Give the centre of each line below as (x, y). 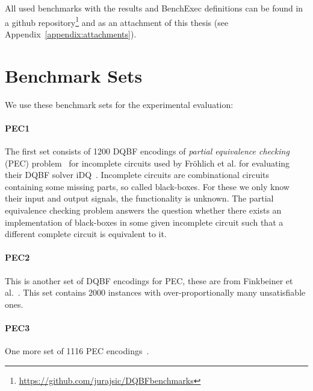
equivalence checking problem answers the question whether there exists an (143, 210)
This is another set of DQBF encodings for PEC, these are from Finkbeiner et (149, 280)
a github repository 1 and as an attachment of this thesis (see (117, 21)
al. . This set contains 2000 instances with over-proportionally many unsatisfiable (155, 292)
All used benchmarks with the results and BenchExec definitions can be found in (154, 8)
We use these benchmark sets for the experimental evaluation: (119, 104)
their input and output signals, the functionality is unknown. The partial (139, 198)
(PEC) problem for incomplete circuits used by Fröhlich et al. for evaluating (147, 163)
